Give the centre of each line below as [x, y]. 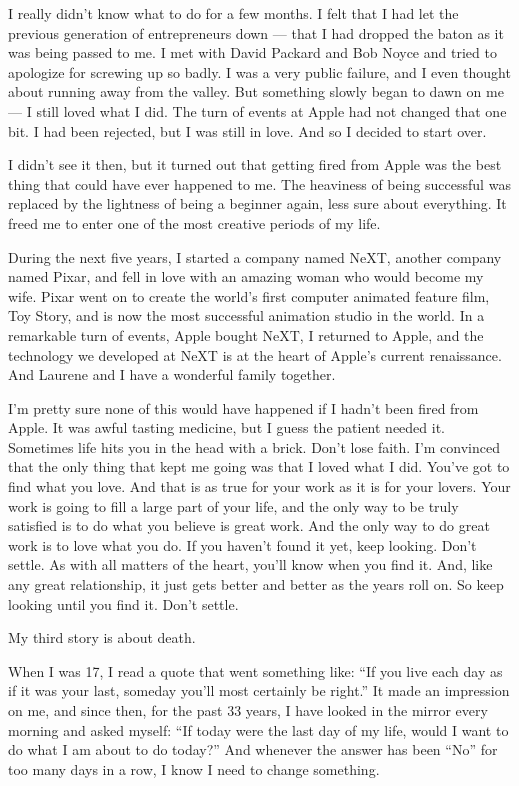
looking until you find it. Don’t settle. [123, 603]
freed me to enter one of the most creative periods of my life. [194, 222]
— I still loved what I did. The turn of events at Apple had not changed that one [257, 110]
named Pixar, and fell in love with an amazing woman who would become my [246, 276]
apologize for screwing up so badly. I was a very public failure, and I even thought [259, 71]
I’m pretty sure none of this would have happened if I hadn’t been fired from [243, 407]
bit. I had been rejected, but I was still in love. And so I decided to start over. [247, 130]
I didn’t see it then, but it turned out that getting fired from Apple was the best [255, 164]
